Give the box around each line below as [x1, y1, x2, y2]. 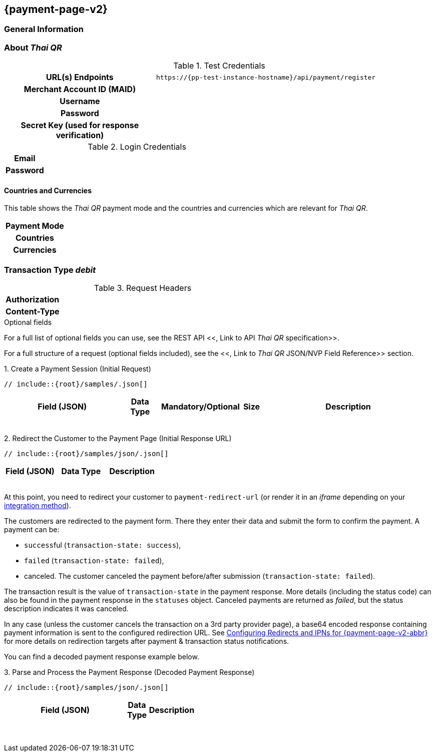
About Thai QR [4, 42, 62, 53]
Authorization [6, 294, 60, 305]
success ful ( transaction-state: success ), [24, 541, 181, 550]
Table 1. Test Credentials [173, 61, 265, 71]
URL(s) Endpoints [46, 72, 114, 83]
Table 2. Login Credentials [88, 142, 186, 152]
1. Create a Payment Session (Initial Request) [4, 364, 151, 373]
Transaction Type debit [4, 264, 96, 275]
